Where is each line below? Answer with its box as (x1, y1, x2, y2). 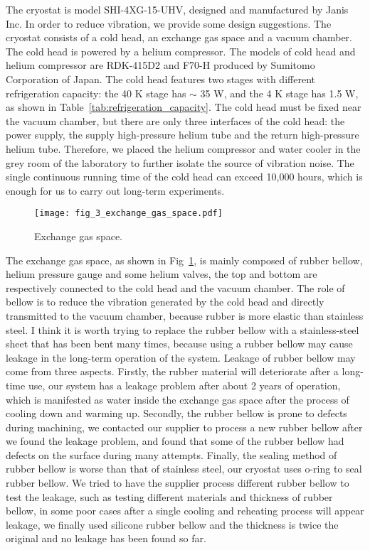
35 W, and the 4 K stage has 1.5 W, (200, 85, 359, 100)
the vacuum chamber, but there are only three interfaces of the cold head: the (6, 113, 345, 128)
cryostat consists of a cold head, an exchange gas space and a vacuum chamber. (6, 30, 352, 45)
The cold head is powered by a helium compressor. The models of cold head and (6, 43, 356, 58)
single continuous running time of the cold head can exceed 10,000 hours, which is (6, 169, 363, 184)
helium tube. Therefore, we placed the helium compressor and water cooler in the (6, 141, 361, 156)
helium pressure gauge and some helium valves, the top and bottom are (6, 266, 317, 281)
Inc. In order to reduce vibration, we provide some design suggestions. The (6, 16, 332, 31)
